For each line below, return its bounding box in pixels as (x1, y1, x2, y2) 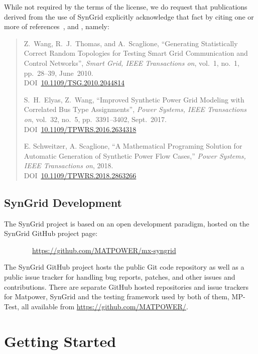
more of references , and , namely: (4, 21, 109, 32)
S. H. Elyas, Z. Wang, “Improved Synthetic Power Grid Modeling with (24, 94, 244, 104)
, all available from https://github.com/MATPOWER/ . (17, 301, 188, 311)
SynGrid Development (4, 194, 122, 210)
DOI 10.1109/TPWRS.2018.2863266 (24, 170, 137, 180)
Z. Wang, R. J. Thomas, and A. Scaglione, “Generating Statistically (24, 38, 238, 48)
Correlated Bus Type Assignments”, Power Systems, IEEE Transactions (24, 104, 247, 114)
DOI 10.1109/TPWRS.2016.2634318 (24, 124, 137, 134)
